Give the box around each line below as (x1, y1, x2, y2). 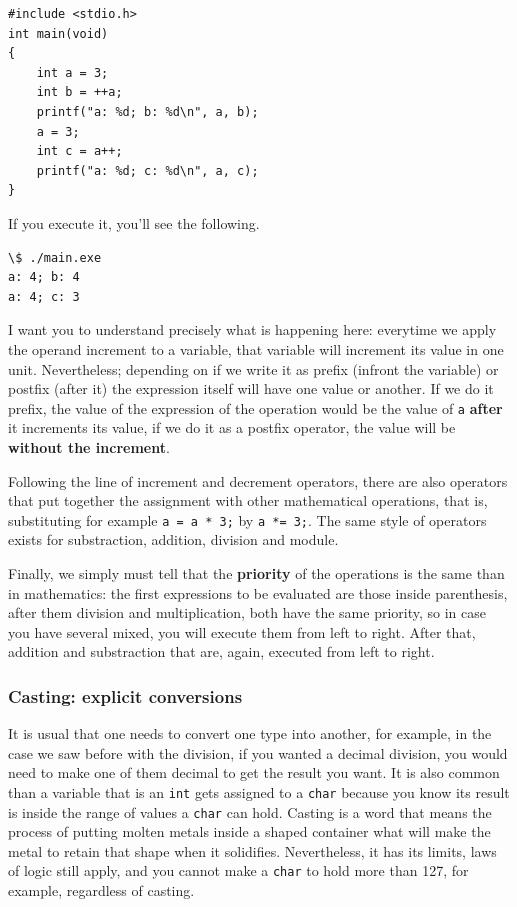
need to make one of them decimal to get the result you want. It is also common (8, 762, 500, 783)
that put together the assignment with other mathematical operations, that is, (8, 490, 488, 511)
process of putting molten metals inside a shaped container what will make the (8, 821, 491, 842)
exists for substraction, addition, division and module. (8, 529, 339, 550)
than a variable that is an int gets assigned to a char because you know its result (8, 781, 510, 802)
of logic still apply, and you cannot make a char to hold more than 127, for (8, 860, 469, 881)
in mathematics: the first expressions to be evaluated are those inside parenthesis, (8, 582, 508, 603)
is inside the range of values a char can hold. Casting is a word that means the (8, 801, 492, 822)
